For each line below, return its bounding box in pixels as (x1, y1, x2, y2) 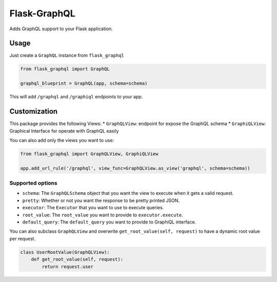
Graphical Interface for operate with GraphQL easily (9, 128, 119, 134)
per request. (9, 235, 36, 241)
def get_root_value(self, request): (31, 256, 123, 263)
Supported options (9, 179, 57, 187)
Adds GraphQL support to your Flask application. (9, 26, 113, 32)
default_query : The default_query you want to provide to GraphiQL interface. (22, 218, 196, 225)
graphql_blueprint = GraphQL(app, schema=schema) (20, 80, 148, 87)
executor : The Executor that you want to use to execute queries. (22, 205, 164, 211)
